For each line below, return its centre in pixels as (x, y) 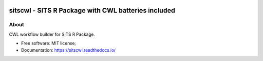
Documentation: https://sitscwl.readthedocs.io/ (68, 50)
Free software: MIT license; (49, 43)
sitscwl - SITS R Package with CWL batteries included (92, 10)
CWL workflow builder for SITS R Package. (52, 34)
